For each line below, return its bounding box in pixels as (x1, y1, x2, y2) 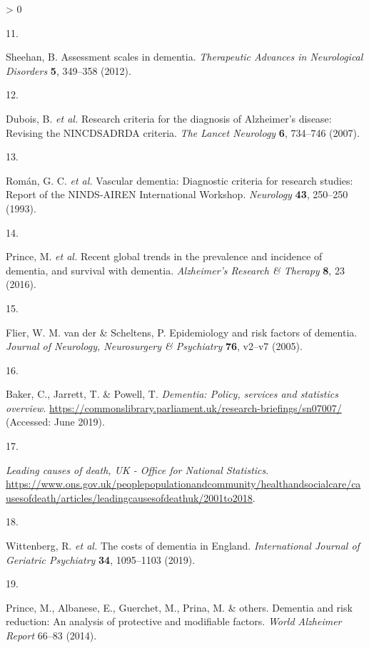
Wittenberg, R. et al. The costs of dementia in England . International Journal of (6, 538, 360, 553)
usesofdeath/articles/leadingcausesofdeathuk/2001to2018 (6, 490, 253, 505)
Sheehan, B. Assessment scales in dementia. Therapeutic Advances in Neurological (6, 49, 363, 64)
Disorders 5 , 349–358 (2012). (6, 63, 131, 78)
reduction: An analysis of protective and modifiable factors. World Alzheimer (6, 614, 342, 629)
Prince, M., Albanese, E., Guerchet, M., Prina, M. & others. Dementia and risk (6, 600, 353, 614)
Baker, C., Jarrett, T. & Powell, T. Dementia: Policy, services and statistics (6, 386, 338, 401)
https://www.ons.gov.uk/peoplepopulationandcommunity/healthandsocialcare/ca (6, 476, 361, 491)
